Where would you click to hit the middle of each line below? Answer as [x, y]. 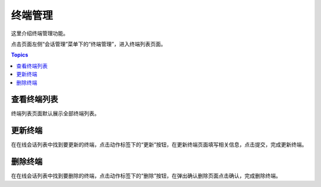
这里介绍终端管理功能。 [40, 33]
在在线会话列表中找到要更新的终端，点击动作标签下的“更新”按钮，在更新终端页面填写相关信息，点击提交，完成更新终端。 [159, 145]
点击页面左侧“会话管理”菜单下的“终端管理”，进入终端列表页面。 [89, 44]
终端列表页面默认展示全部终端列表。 [55, 113]
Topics [20, 55]
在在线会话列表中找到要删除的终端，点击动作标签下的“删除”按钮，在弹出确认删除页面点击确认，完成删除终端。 [146, 176]
